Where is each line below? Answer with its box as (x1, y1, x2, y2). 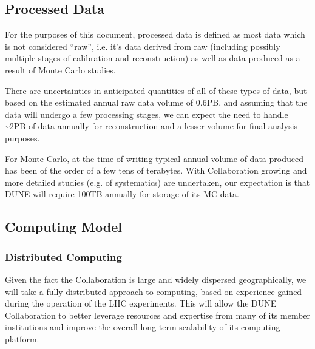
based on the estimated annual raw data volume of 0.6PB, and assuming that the (5, 96, 308, 109)
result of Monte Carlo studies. (5, 63, 116, 76)
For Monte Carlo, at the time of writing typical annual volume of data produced (5, 152, 303, 164)
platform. (5, 332, 39, 345)
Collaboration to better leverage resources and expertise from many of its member (5, 308, 311, 321)
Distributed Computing (5, 249, 122, 264)
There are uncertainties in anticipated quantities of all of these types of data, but (5, 84, 307, 97)
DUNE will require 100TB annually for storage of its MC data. (5, 188, 239, 200)
